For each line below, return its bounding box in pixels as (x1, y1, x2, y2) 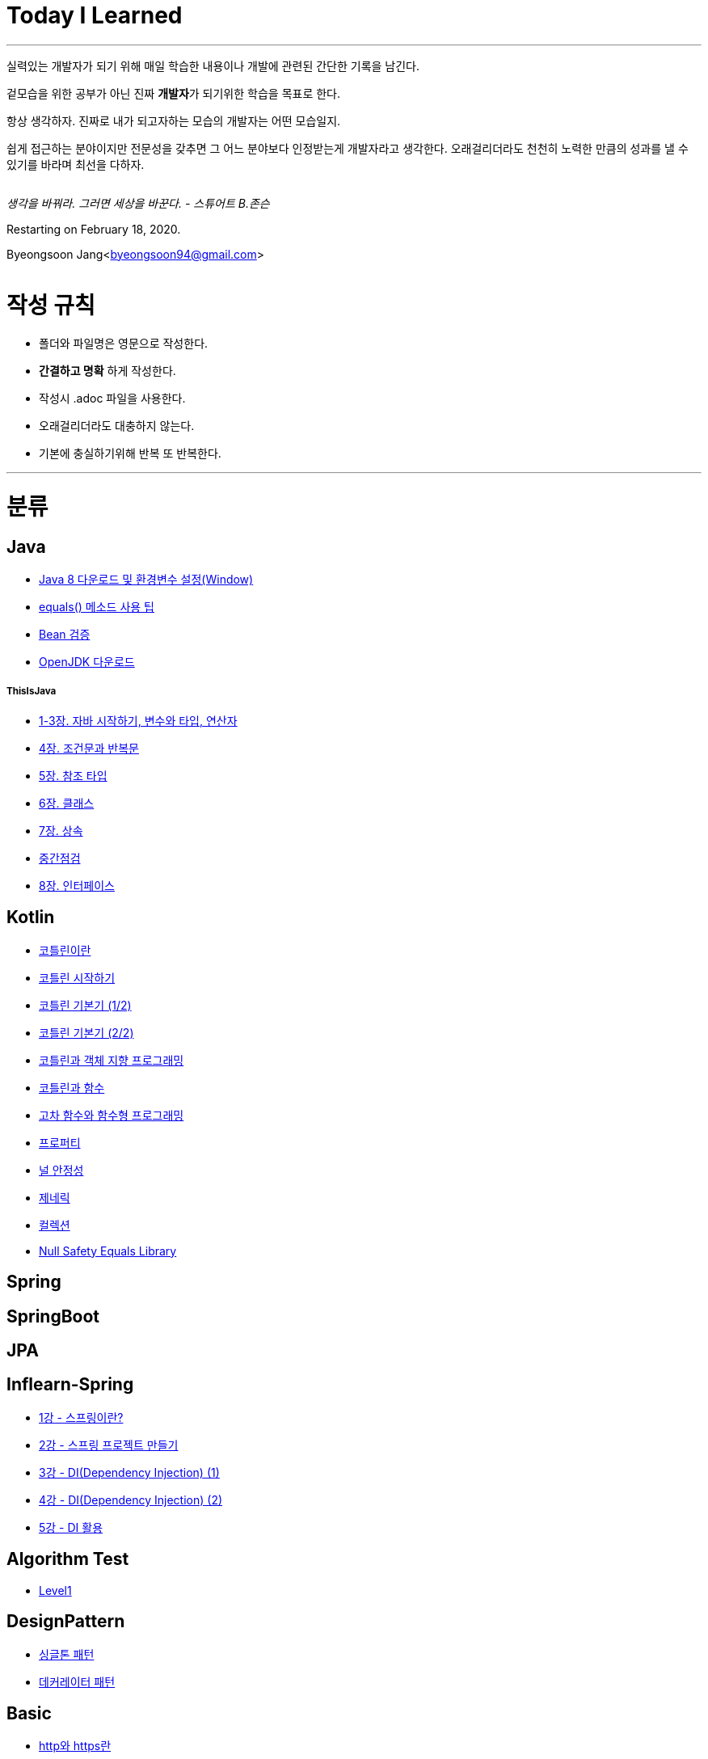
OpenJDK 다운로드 (39, 655, 135, 669)
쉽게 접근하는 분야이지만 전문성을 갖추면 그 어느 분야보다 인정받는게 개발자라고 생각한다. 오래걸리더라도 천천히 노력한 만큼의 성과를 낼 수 (6, 141, 689, 155)
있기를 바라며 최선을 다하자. (6, 157, 145, 171)
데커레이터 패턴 (39, 1674, 116, 1689)
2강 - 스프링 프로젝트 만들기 (39, 1437, 179, 1452)
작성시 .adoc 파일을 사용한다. (39, 391, 186, 406)
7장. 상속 (39, 823, 83, 837)
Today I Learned (6, 2, 183, 29)
